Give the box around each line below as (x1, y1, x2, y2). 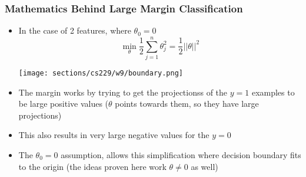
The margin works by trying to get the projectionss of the (18, 86, 228, 98)
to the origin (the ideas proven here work (18, 160, 167, 172)
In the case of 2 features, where (18, 24, 131, 37)
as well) (191, 160, 218, 172)
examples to (251, 86, 295, 98)
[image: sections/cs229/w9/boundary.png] (18, 68, 183, 77)
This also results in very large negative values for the (18, 129, 209, 141)
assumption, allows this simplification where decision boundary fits (61, 148, 301, 160)
